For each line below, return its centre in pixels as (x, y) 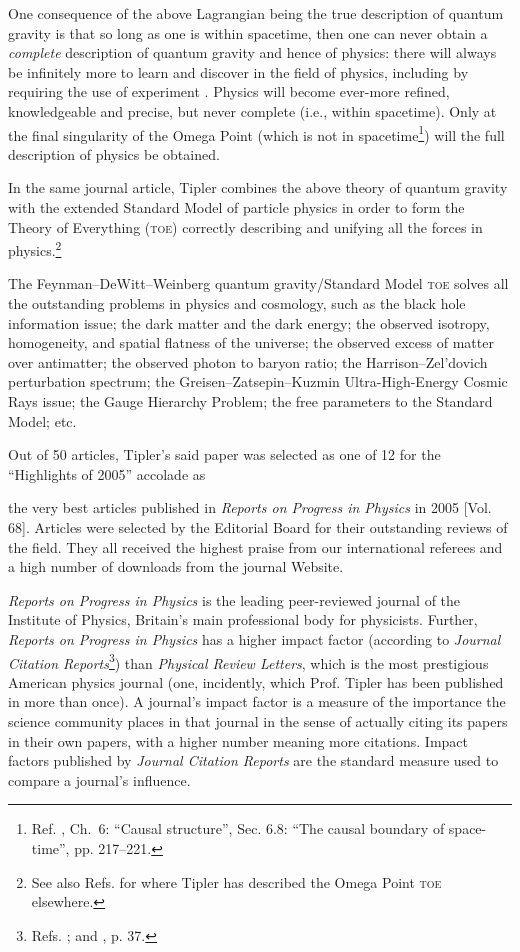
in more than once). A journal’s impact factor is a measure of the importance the (257, 701)
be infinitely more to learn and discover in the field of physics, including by (238, 71)
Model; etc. (42, 420)
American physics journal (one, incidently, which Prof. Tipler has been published (256, 681)
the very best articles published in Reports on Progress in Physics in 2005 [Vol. (250, 507)
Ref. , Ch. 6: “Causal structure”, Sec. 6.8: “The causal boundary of (238, 828)
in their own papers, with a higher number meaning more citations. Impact (238, 740)
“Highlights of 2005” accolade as (107, 473)
